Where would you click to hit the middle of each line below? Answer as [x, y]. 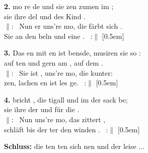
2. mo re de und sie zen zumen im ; [59, 6]
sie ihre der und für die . [42, 109]
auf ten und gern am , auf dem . [54, 62]
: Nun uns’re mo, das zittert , [58, 119]
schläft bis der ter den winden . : [56, 129]
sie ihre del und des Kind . [45, 16]
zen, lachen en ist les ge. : [45, 83]
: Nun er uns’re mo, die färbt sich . [67, 26]
